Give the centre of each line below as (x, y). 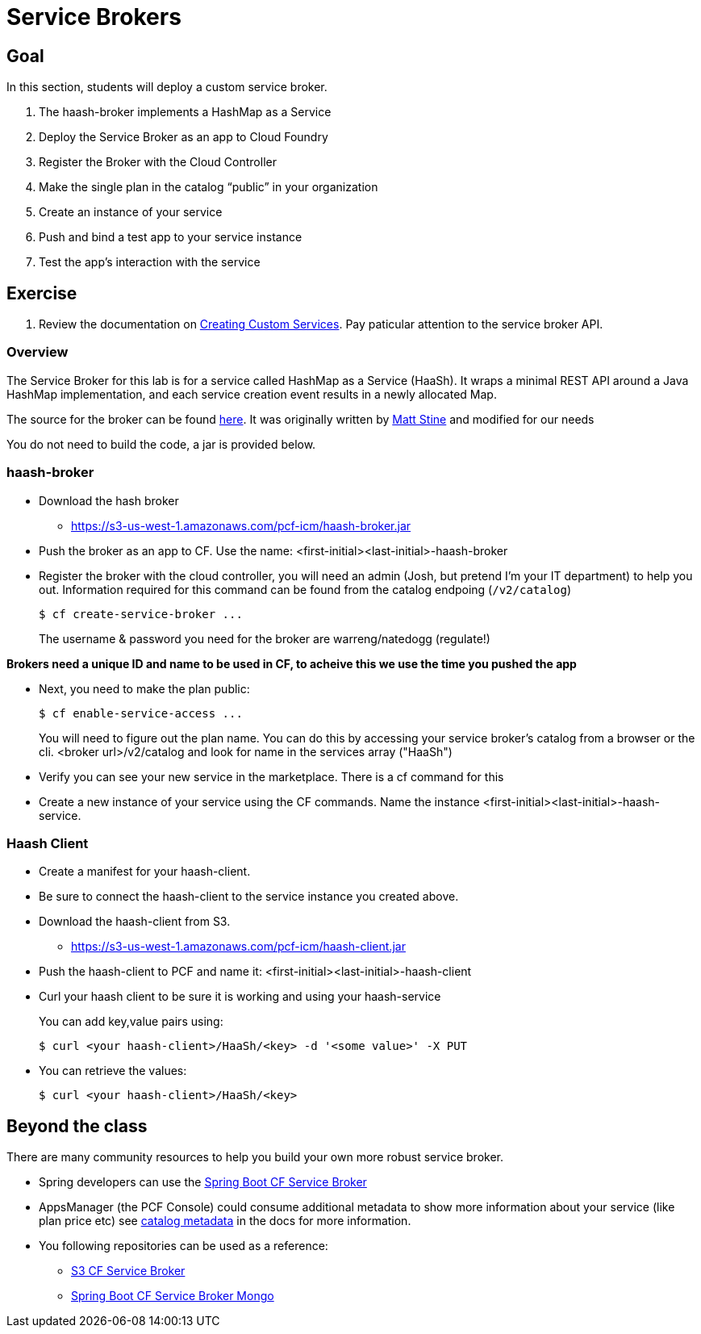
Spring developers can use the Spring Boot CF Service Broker (203, 1182)
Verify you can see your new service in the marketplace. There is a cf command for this (271, 776)
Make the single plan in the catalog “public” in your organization (209, 187)
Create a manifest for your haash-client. (145, 872)
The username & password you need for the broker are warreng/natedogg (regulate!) (265, 638)
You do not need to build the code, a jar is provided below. (161, 444)
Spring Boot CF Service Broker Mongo (173, 1296)
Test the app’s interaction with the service (150, 262)
